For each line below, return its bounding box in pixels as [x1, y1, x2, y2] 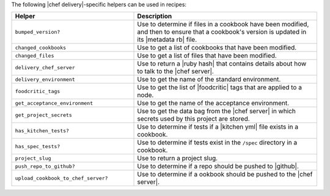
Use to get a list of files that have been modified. [137, 51, 277, 60]
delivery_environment [15, 76, 76, 83]
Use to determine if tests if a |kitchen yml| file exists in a [137, 123, 299, 131]
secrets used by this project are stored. [137, 115, 250, 123]
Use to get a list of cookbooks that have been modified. [137, 43, 297, 52]
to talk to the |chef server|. [137, 67, 214, 76]
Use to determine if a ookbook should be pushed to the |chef [137, 170, 313, 179]
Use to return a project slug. [137, 154, 218, 162]
